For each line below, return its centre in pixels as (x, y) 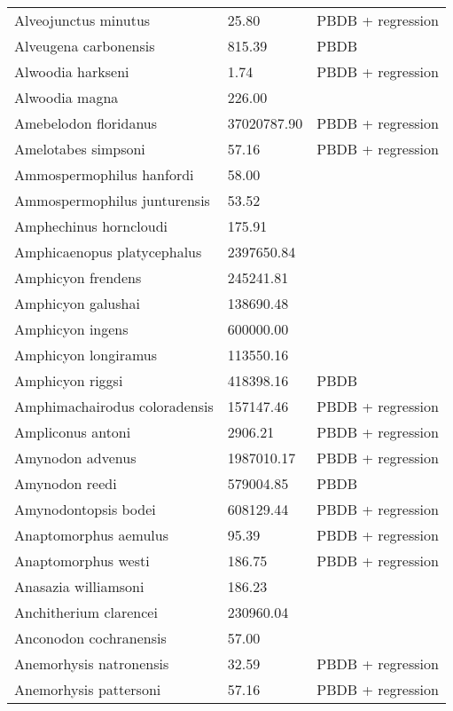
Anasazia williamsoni (79, 586)
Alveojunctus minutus (82, 20)
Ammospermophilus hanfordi (104, 174)
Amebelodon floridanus (86, 123)
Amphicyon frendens (78, 277)
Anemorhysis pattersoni (88, 689)
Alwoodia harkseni (72, 71)
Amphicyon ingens (71, 329)
